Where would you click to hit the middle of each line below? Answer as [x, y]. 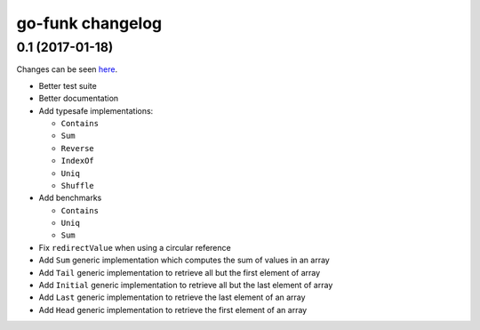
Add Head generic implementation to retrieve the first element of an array [173, 310]
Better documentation [79, 99]
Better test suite [68, 85]
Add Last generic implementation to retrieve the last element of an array [172, 297]
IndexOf [78, 161]
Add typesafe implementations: [96, 110]
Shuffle [78, 185]
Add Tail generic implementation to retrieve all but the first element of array [180, 272]
